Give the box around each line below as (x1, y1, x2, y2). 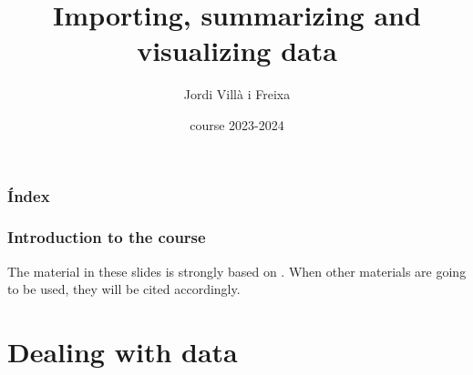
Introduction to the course (7, 226, 206, 248)
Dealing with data (7, 333, 238, 370)
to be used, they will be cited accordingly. (7, 279, 241, 299)
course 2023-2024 (190, 115, 284, 134)
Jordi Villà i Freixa (183, 85, 291, 104)
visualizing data (137, 32, 337, 69)
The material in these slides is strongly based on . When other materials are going (7, 261, 467, 280)
